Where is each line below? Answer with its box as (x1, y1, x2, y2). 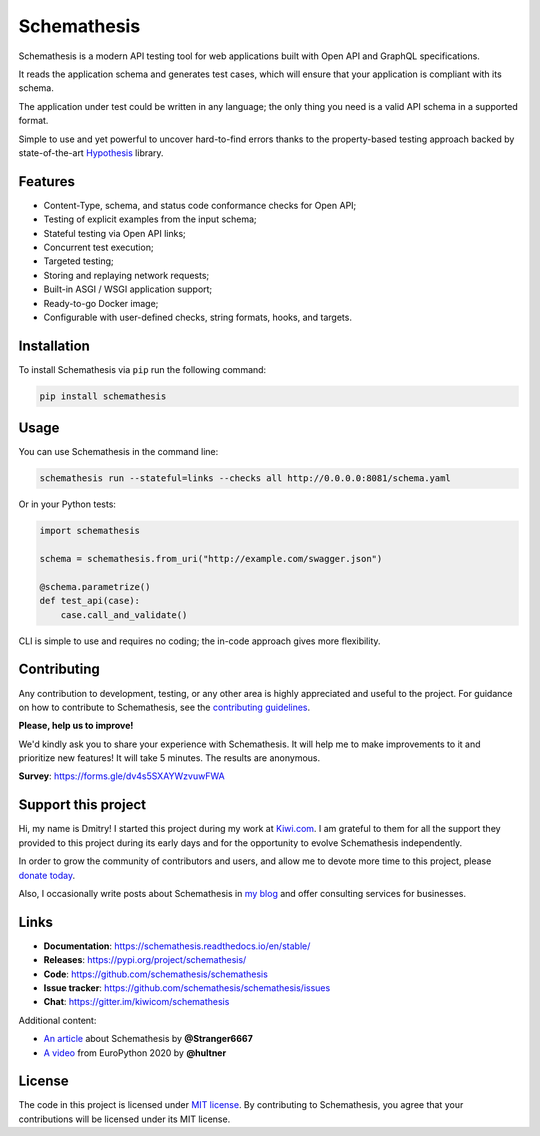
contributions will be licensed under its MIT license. (18, 1113, 231, 1125)
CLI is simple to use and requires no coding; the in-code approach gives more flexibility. (18, 635, 381, 647)
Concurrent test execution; (43, 241, 154, 253)
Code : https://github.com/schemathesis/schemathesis (43, 968, 269, 980)
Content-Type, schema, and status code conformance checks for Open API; (43, 199, 357, 211)
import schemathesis (39, 525, 140, 537)
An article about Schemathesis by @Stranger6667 (43, 1033, 254, 1045)
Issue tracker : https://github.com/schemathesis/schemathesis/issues (43, 982, 331, 994)
